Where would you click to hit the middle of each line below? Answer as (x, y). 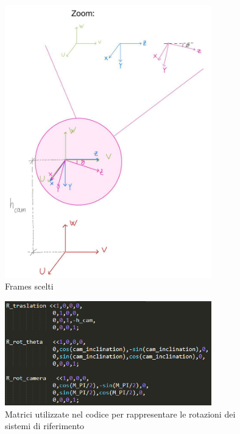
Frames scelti (29, 286)
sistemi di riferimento (45, 426)
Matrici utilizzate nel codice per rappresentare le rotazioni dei (120, 414)
